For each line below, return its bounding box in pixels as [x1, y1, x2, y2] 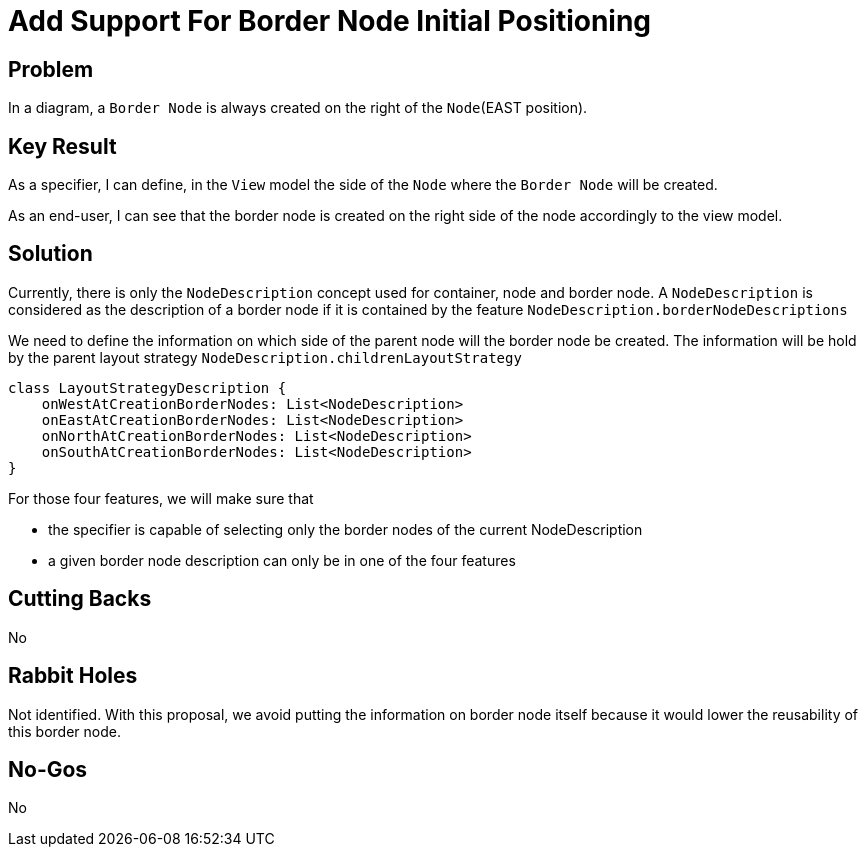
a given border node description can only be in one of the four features [48, 551, 516, 569]
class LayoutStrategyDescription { [8, 379, 287, 396]
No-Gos [8, 756, 88, 782]
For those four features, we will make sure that [8, 489, 314, 507]
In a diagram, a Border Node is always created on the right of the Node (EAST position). [8, 99, 588, 117]
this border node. [8, 722, 121, 740]
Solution [8, 241, 93, 267]
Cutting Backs [8, 586, 152, 612]
